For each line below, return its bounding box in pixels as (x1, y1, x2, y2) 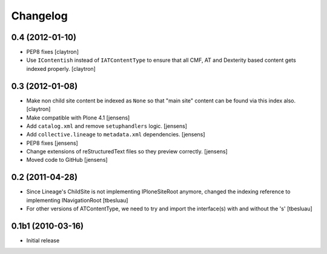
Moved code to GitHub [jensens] (26, 156, 108, 164)
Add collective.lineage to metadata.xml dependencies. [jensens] (26, 131, 205, 138)
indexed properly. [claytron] (26, 65, 96, 72)
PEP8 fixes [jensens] (26, 139, 78, 147)
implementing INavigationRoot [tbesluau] (26, 196, 128, 204)
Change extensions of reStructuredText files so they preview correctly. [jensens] (26, 148, 228, 155)
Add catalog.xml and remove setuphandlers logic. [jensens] (26, 122, 188, 130)
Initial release (26, 237, 60, 244)
